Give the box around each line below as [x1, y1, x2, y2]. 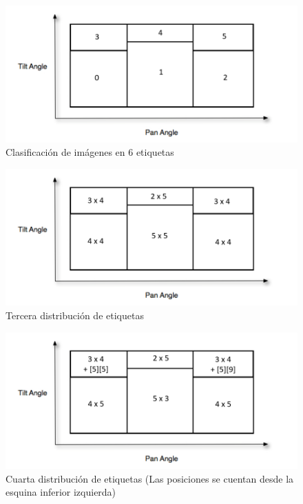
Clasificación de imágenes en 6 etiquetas [6, 145, 174, 159]
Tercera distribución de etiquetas [6, 308, 144, 322]
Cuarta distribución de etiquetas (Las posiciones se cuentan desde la [6, 471, 294, 485]
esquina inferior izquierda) [6, 485, 116, 499]
